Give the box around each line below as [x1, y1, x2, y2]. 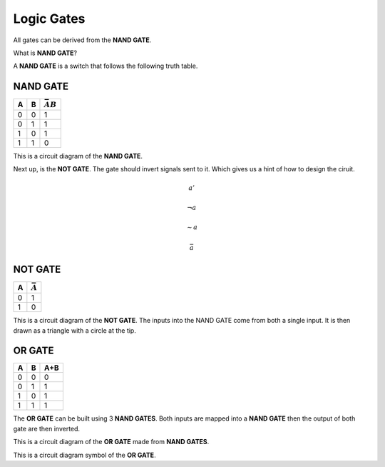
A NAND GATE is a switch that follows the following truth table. [13, 61, 198, 71]
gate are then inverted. [13, 424, 81, 433]
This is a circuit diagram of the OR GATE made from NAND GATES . [13, 438, 210, 446]
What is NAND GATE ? [13, 49, 78, 57]
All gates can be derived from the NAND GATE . [13, 36, 152, 44]
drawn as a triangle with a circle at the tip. [13, 326, 137, 335]
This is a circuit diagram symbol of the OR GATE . [13, 451, 156, 459]
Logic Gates [13, 11, 86, 26]
